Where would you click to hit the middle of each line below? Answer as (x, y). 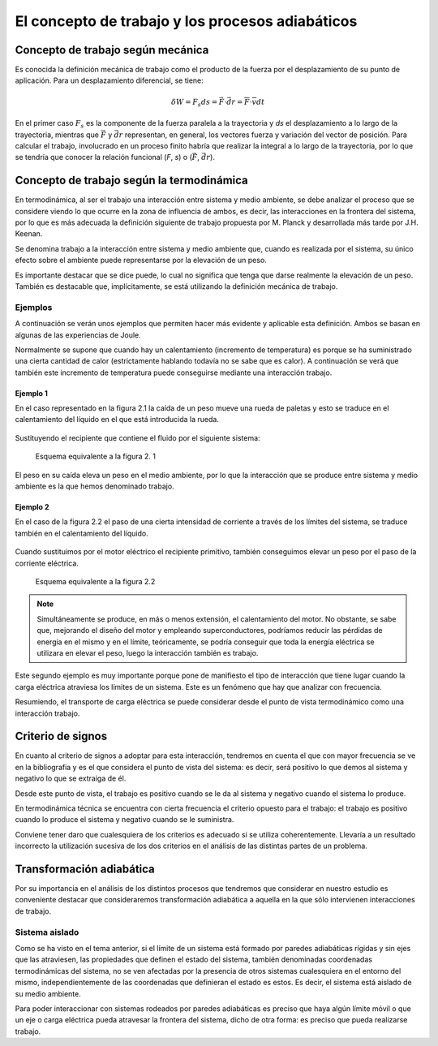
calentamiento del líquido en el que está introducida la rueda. (117, 420)
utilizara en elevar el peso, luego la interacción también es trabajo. (148, 652)
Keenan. (29, 234)
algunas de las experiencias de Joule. (78, 335)
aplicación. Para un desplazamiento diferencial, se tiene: (109, 80)
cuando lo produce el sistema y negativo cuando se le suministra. (125, 820)
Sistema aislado (47, 932)
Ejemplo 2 (32, 507)
